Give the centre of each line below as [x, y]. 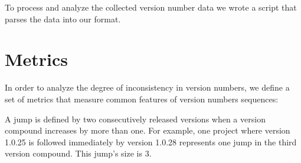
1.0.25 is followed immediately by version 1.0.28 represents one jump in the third [151, 142]
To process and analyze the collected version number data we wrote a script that [151, 7]
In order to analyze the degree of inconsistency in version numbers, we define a [147, 87]
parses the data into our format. [63, 19]
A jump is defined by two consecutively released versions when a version [135, 119]
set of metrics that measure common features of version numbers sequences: [142, 99]
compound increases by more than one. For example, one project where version [148, 130]
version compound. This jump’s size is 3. [78, 153]
